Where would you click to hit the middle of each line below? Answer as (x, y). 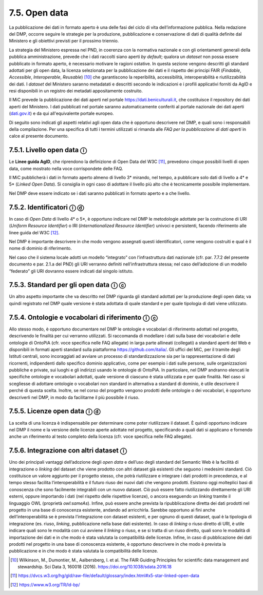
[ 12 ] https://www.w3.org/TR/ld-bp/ (45, 585)
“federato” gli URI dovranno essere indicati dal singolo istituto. (71, 271)
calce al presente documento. (39, 136)
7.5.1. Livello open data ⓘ (48, 150)
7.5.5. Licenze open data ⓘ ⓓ (55, 411)
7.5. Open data (39, 13)
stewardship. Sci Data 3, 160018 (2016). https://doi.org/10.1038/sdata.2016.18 (95, 567)
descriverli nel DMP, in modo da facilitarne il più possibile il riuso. (74, 397)
